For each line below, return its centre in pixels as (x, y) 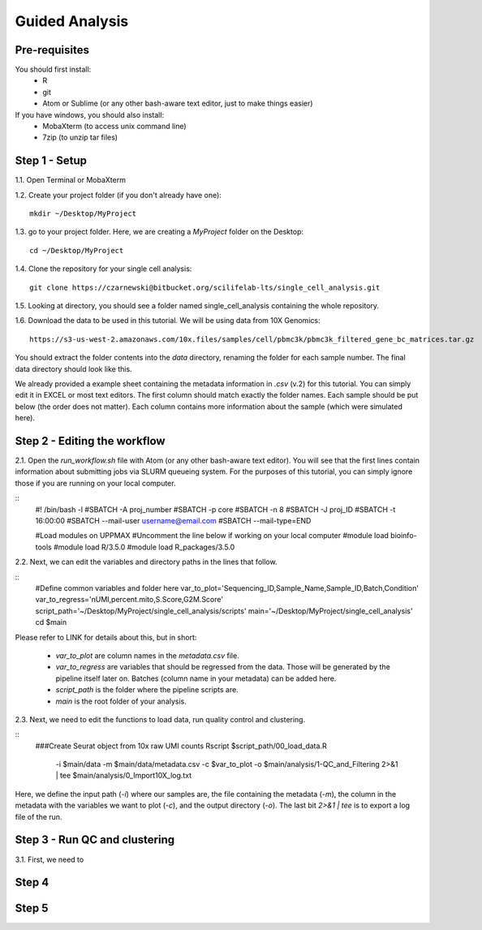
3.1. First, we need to (49, 859)
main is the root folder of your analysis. (121, 701)
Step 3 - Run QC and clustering (95, 840)
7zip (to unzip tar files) (80, 137)
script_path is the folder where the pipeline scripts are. (147, 690)
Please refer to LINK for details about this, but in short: (106, 637)
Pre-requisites (52, 50)
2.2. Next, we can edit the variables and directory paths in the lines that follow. (146, 562)
